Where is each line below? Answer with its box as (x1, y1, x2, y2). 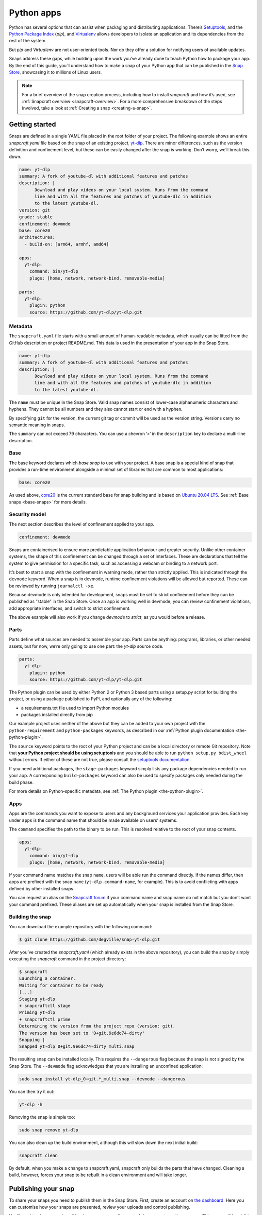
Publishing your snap (9, 1184, 75, 1193)
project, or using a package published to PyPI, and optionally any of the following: (9, 696, 172, 702)
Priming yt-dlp (19, 1010, 55, 1015)
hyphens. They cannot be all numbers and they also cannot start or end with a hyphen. (9, 406, 183, 412)
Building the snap (9, 914, 51, 920)
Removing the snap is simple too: (9, 1114, 75, 1120)
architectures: (19, 235, 55, 240)
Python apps (9, 7, 62, 18)
